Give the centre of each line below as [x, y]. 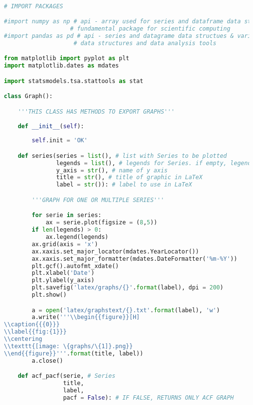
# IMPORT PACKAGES [34, 6]
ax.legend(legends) [77, 237]
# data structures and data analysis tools [145, 43]
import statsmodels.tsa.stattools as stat [74, 81]
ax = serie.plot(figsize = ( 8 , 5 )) [101, 223]
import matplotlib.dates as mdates [62, 66]
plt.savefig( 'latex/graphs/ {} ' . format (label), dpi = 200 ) [128, 288]
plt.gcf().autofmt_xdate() [75, 266]
